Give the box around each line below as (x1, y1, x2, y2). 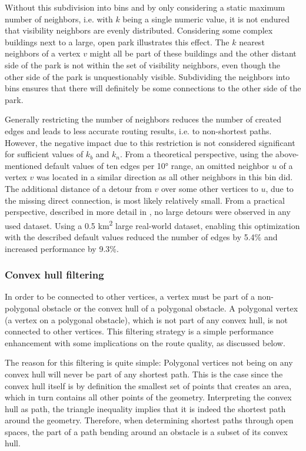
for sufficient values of (5, 148, 84, 160)
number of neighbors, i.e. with (5, 12, 113, 25)
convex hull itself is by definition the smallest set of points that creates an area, (5, 379, 292, 392)
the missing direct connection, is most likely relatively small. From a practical (5, 194, 285, 206)
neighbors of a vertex (5, 47, 81, 59)
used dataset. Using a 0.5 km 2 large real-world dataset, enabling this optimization (5, 217, 300, 231)
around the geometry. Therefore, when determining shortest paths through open (5, 414, 294, 426)
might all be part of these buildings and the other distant (89, 47, 297, 59)
